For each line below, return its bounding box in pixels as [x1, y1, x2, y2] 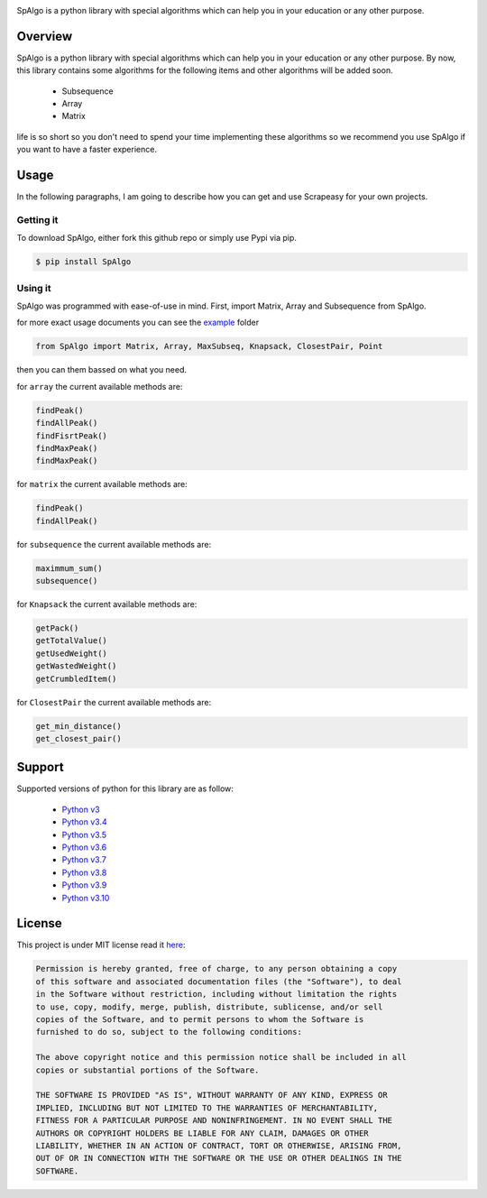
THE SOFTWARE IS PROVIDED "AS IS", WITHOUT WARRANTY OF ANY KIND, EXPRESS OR [35, 1090, 388, 1101]
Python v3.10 [61, 892, 110, 903]
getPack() [35, 623, 79, 633]
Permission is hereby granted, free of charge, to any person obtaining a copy [35, 963, 398, 974]
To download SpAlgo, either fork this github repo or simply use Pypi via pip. [16, 233, 298, 244]
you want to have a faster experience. [16, 144, 158, 155]
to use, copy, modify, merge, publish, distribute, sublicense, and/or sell [35, 1001, 383, 1012]
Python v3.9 [61, 880, 107, 890]
